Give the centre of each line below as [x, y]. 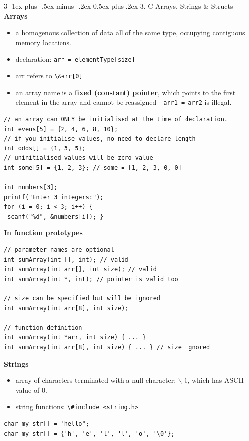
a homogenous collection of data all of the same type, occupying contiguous [130, 33]
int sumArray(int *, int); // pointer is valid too [91, 279]
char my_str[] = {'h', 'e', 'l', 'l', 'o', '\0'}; [89, 433]
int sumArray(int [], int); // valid [66, 259]
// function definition [43, 328]
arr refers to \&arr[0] [49, 76]
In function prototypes [43, 233]
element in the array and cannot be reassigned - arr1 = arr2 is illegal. [124, 102]
